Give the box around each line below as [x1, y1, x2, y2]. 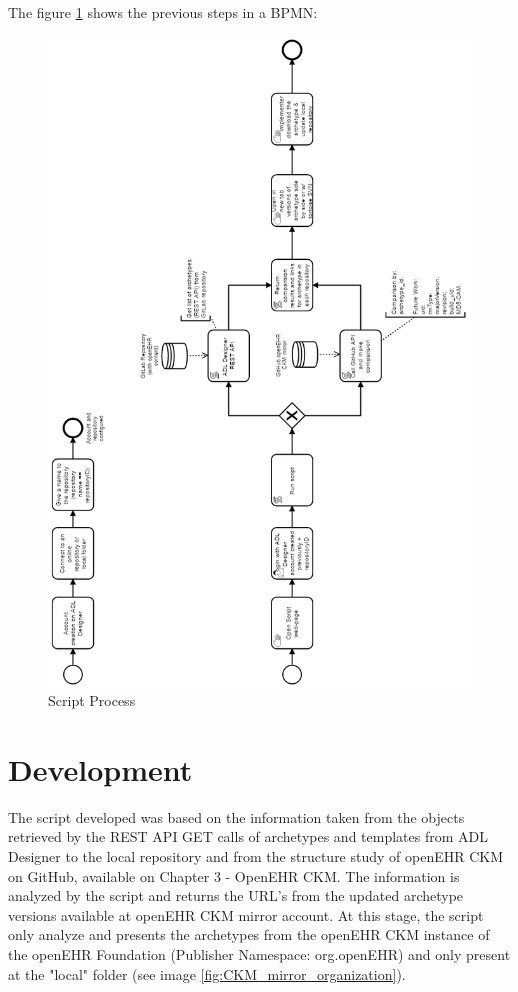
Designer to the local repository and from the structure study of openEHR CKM [8, 846, 504, 867]
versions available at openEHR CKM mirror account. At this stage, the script [8, 904, 484, 925]
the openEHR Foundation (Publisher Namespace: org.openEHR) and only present [8, 944, 511, 965]
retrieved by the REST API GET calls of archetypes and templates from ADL [8, 826, 488, 847]
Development [8, 748, 193, 789]
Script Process [48, 690, 136, 711]
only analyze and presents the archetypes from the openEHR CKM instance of [8, 924, 490, 945]
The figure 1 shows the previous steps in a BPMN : [8, 2, 318, 22]
